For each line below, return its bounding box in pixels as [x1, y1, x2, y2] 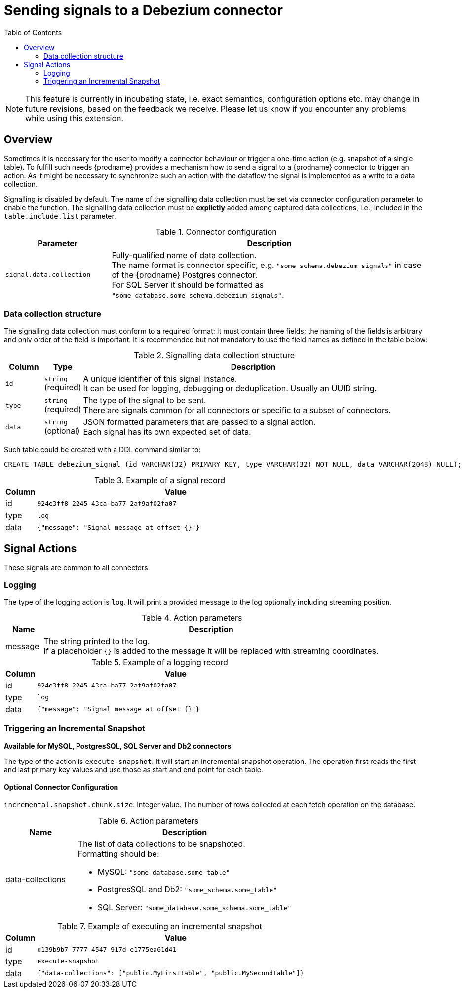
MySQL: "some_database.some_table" [97, 866, 230, 877]
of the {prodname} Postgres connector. [112, 269, 258, 280]
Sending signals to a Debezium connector [4, 2, 283, 19]
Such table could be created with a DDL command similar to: [4, 445, 201, 454]
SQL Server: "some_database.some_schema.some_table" [97, 902, 292, 912]
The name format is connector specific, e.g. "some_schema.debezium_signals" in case [112, 260, 422, 270]
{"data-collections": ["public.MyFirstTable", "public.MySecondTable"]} [37, 969, 304, 977]
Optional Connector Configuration [4, 783, 118, 792]
